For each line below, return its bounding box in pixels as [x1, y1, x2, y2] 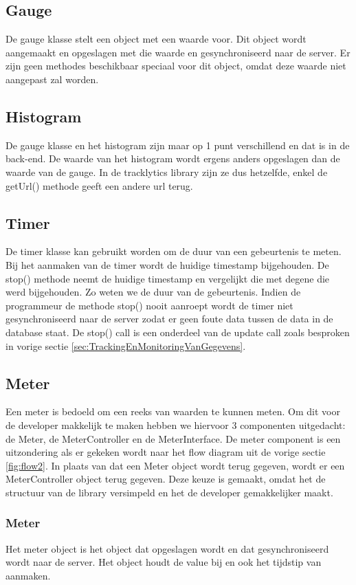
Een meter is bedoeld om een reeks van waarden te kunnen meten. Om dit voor [5, 404, 340, 419]
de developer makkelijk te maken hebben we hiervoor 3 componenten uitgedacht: [5, 417, 346, 432]
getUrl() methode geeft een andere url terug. [5, 178, 193, 192]
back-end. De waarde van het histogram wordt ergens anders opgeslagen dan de [5, 151, 340, 166]
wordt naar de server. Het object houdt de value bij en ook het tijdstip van [5, 555, 322, 569]
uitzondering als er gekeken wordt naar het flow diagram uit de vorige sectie [5, 445, 326, 459]
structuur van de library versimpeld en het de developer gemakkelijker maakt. [5, 485, 333, 499]
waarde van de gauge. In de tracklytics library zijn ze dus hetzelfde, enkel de [5, 164, 328, 179]
